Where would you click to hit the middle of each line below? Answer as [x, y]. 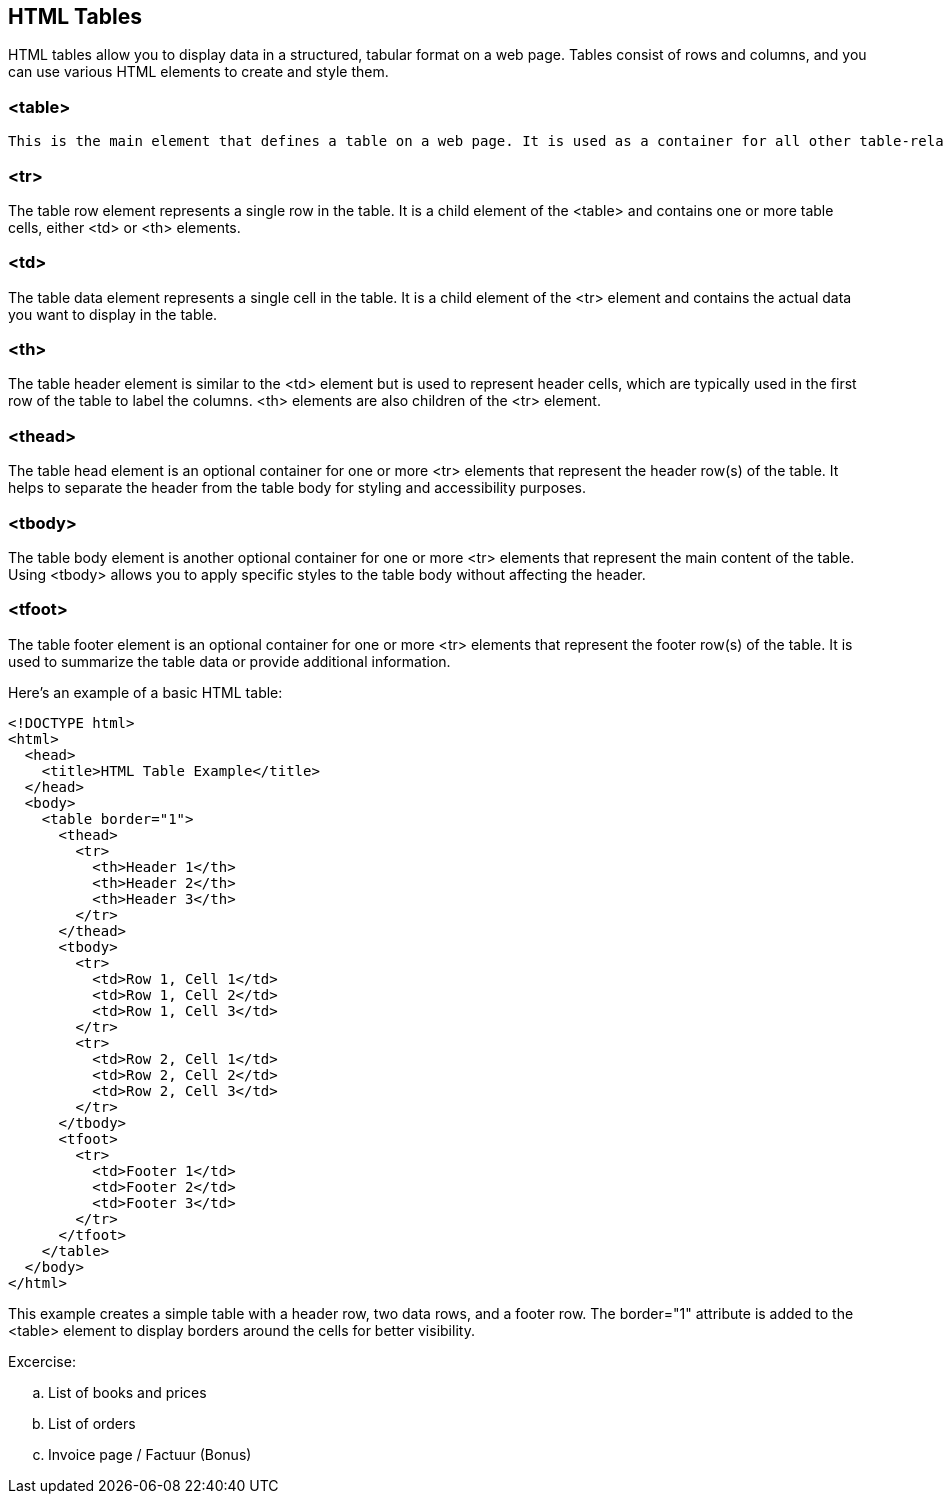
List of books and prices [127, 1392]
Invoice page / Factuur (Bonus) [150, 1454]
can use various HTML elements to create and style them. [198, 72]
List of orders [92, 1423]
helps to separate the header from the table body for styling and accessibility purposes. [297, 488]
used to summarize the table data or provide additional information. [229, 661]
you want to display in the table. [113, 314]
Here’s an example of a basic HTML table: [145, 692]
